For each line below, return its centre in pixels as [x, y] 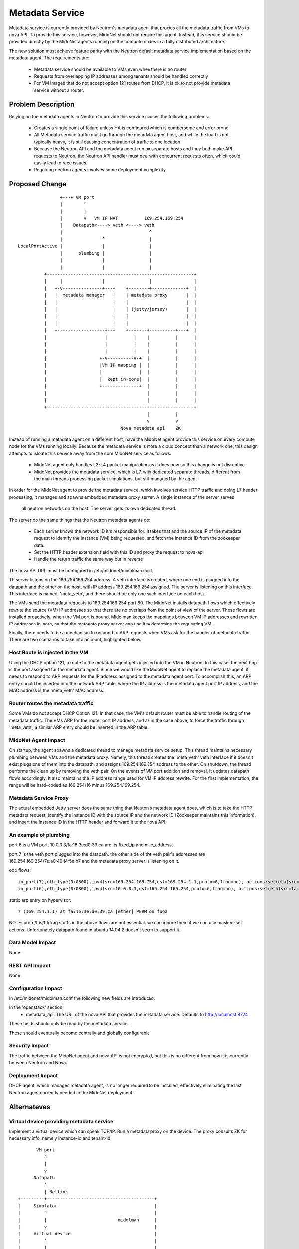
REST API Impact [30, 965]
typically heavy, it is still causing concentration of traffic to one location [107, 142]
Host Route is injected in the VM [49, 653]
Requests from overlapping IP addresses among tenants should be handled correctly [121, 76]
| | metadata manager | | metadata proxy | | [120, 295]
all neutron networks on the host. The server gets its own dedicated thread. [99, 508]
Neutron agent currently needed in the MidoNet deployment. [72, 1092]
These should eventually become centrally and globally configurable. [80, 1033]
